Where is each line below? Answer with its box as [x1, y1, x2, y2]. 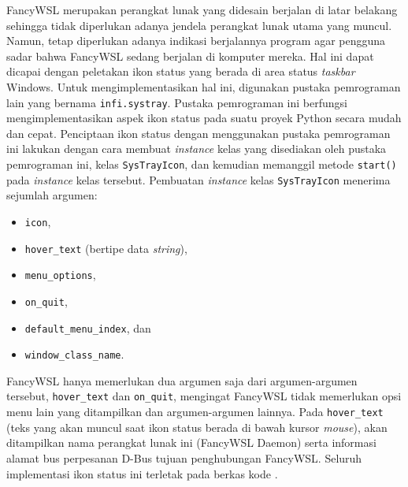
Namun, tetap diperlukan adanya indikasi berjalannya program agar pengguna [6, 32, 386, 49]
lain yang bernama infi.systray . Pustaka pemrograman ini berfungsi [6, 94, 347, 110]
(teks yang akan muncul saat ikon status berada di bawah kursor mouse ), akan [6, 418, 388, 435]
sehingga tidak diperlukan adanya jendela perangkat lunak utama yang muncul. [6, 17, 392, 33]
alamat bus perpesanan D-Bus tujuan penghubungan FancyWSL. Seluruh [6, 449, 362, 466]
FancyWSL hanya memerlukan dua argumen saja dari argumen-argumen [6, 372, 358, 388]
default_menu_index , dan [24, 319, 151, 336]
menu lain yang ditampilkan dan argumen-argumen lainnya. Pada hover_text [6, 403, 384, 420]
